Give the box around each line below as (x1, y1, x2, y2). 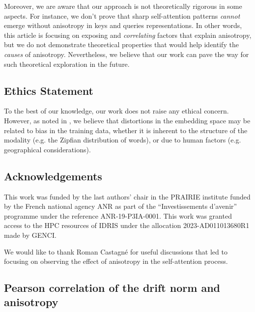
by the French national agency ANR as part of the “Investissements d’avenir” (4, 201, 237, 211)
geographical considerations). (4, 144, 91, 154)
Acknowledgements (4, 168, 102, 183)
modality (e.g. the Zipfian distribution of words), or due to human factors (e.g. (4, 135, 241, 145)
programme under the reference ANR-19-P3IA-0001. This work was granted (4, 210, 232, 221)
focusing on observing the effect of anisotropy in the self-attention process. (4, 256, 228, 266)
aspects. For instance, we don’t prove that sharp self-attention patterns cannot (4, 10, 240, 21)
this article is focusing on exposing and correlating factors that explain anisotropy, (4, 29, 252, 40)
